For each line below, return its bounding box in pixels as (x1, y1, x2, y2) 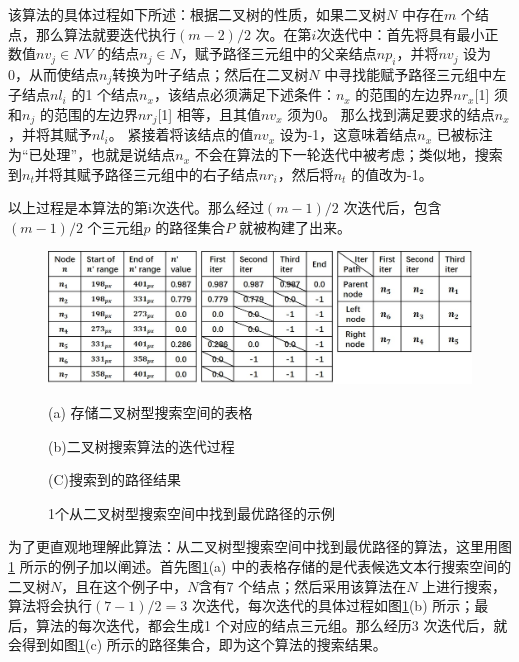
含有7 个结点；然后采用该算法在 (198, 575, 407, 596)
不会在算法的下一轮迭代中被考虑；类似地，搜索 (194, 144, 503, 165)
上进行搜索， (422, 575, 507, 596)
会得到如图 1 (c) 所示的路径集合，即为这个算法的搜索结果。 (8, 634, 387, 655)
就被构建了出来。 (238, 216, 351, 237)
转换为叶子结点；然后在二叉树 (112, 63, 309, 84)
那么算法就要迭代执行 (35, 23, 176, 44)
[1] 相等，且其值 (157, 104, 261, 125)
